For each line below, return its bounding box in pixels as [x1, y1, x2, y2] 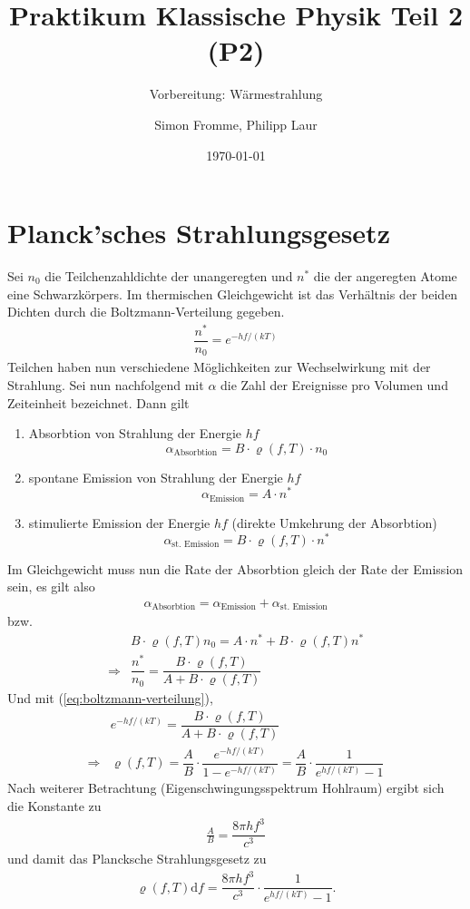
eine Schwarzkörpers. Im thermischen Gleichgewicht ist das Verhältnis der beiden [7, 284, 458, 303]
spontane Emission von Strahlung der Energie [28, 467, 283, 486]
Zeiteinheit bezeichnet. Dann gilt [7, 393, 190, 412]
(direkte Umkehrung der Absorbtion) [231, 513, 437, 532]
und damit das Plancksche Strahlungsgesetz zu [7, 849, 267, 868]
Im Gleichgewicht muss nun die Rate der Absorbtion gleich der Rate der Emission [7, 559, 464, 578]
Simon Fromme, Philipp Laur [154, 114, 318, 133]
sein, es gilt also [7, 577, 95, 596]
